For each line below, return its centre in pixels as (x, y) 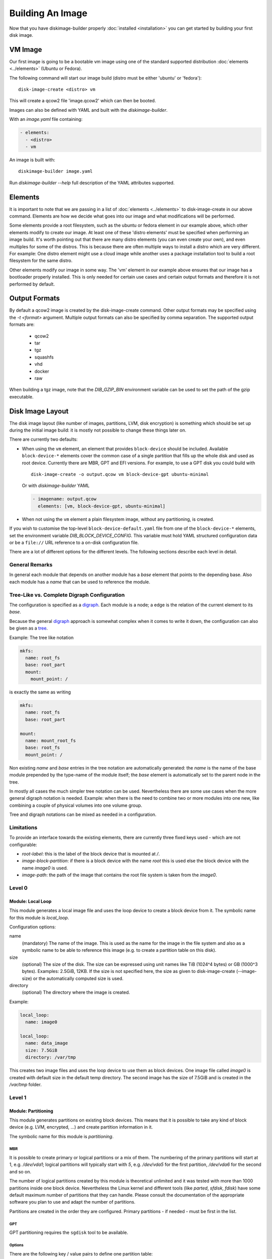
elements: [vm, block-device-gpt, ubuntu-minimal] (102, 506)
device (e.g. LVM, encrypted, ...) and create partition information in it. (81, 1127)
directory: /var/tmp (51, 1057)
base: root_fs (43, 748)
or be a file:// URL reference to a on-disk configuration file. (74, 542)
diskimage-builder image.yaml (56, 171)
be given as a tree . (28, 628)
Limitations (23, 827)
